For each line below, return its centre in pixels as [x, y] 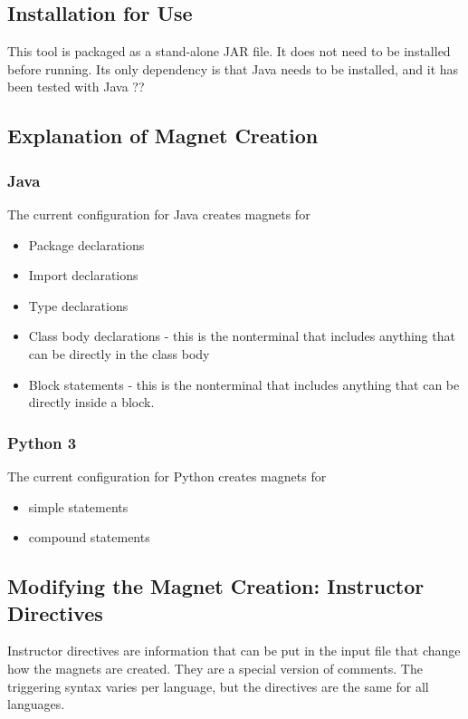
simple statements [78, 506]
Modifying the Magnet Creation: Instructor [216, 586]
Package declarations [86, 244]
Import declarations [83, 275]
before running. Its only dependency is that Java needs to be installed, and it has [233, 68]
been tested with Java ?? [76, 87]
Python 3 [42, 442]
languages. [36, 704]
